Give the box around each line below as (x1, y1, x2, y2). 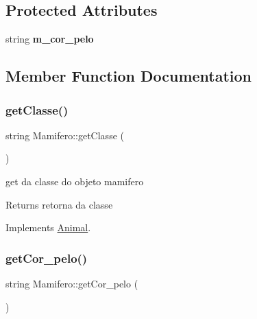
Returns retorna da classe (5, 197, 113, 211)
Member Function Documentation (5, 65, 252, 86)
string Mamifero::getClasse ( (5, 128, 124, 142)
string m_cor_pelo (5, 32, 94, 46)
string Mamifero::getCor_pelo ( (5, 276, 138, 290)
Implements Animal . (5, 220, 91, 235)
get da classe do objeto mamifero (5, 174, 144, 188)
